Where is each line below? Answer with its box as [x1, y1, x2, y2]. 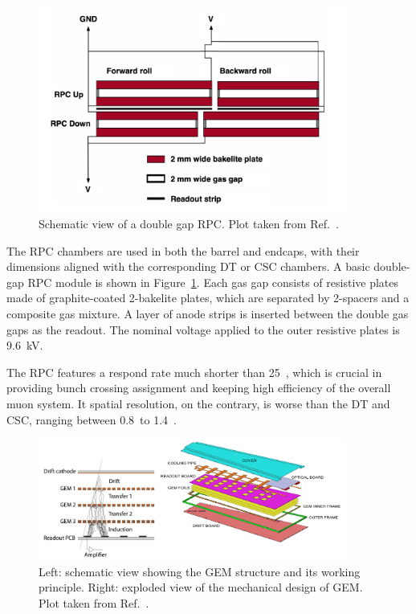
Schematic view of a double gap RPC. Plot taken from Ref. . [39, 215, 339, 231]
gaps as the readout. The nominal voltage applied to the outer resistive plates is [6, 321, 400, 338]
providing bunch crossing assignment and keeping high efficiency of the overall [6, 379, 391, 396]
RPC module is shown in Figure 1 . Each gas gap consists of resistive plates [27, 273, 399, 290]
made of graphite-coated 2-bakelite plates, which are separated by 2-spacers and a [6, 289, 410, 306]
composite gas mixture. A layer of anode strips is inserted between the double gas [6, 305, 409, 321]
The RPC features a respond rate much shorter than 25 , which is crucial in [6, 363, 382, 380]
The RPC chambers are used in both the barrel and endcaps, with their [6, 242, 360, 259]
